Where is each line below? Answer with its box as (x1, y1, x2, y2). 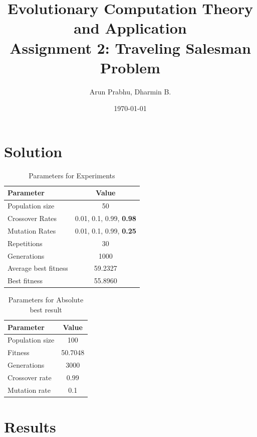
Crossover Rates (8, 213, 57, 224)
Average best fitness (8, 263, 68, 273)
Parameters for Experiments (29, 170, 115, 180)
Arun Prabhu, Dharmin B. (89, 86, 171, 96)
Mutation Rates (8, 225, 56, 236)
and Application (74, 18, 187, 38)
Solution (4, 141, 63, 161)
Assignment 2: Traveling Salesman (10, 37, 251, 58)
